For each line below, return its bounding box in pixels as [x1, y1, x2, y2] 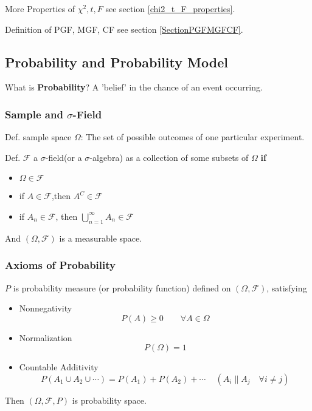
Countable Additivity [19, 361, 99, 373]
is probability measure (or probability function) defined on [13, 281, 231, 294]
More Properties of [5, 2, 75, 15]
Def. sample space [5, 131, 72, 143]
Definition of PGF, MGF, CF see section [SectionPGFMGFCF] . [5, 22, 243, 35]
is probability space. [72, 393, 147, 406]
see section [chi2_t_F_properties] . [105, 2, 235, 15]
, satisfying [266, 281, 307, 294]
